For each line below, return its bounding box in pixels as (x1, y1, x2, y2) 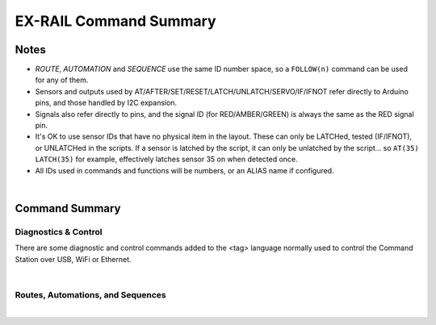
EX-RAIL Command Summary (15, 12, 217, 30)
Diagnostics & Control (15, 226, 103, 237)
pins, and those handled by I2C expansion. (35, 98, 178, 108)
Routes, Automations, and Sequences (15, 289, 166, 300)
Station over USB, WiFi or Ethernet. (15, 254, 132, 264)
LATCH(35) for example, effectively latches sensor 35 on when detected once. (35, 154, 298, 165)
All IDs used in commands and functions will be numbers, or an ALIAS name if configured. (35, 165, 334, 175)
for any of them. (35, 75, 89, 85)
